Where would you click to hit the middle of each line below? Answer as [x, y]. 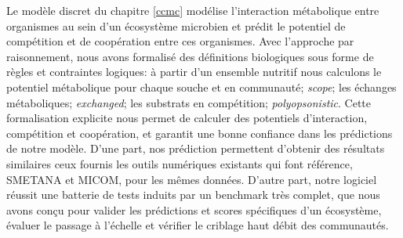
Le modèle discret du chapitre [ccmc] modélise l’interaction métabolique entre [193, 10]
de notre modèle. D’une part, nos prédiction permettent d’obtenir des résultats [196, 148]
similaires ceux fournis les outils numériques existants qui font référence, [180, 163]
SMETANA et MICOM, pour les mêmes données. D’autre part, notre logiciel [192, 179]
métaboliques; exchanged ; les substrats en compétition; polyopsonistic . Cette [189, 102]
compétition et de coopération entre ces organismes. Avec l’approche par [180, 41]
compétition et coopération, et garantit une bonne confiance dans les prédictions [200, 133]
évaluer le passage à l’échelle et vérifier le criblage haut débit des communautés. [198, 225]
